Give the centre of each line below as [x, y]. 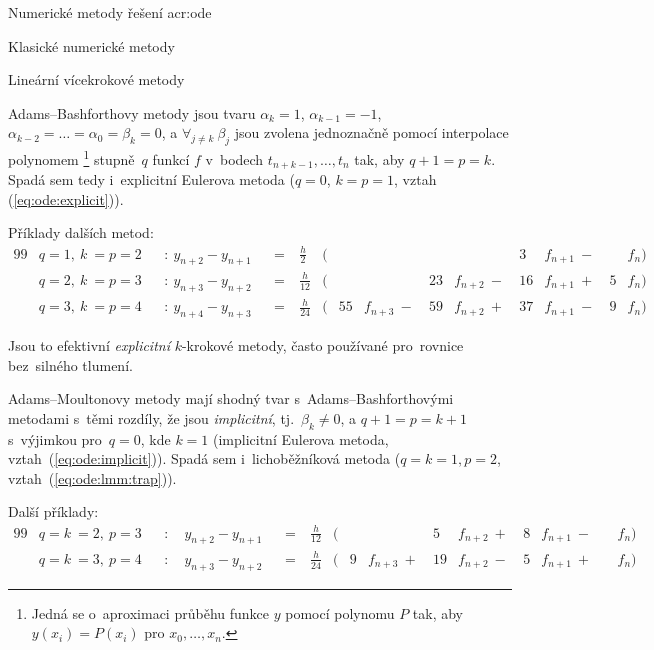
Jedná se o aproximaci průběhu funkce [150, 612]
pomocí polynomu [340, 612]
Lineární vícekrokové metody [96, 79]
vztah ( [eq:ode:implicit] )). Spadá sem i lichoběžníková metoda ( [204, 458]
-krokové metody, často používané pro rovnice [322, 345]
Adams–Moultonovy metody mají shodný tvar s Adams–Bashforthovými [231, 398]
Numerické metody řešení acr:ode [110, 12]
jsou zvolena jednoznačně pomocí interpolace [371, 132]
